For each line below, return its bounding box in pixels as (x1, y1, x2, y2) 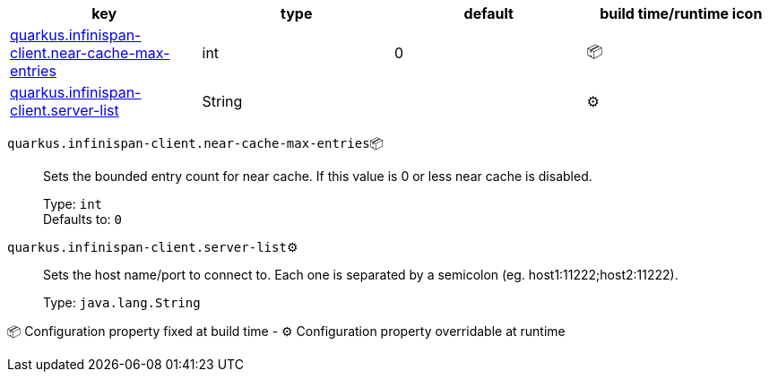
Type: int (43, 196, 103, 211)
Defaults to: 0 (43, 211, 122, 227)
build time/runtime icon (600, 4, 763, 22)
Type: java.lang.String (43, 295, 201, 310)
